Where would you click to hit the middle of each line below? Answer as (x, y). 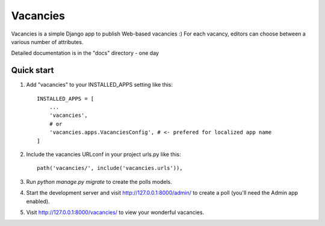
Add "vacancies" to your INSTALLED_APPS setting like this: (100, 85)
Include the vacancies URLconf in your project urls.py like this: (104, 154)
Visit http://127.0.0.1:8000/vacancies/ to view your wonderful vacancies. (115, 212)
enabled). (38, 201)
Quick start (32, 70)
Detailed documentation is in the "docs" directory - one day (85, 53)
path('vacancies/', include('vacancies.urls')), (110, 168)
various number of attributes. (47, 42)
